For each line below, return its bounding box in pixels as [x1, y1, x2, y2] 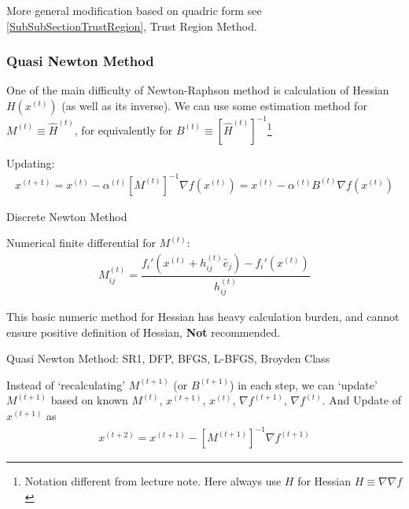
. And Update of [322, 392, 401, 408]
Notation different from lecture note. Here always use [24, 473, 282, 489]
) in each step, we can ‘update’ [230, 376, 378, 393]
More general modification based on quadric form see [6, 2, 262, 18]
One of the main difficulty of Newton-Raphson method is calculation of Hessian [6, 82, 389, 98]
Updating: [6, 154, 55, 171]
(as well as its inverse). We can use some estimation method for [61, 98, 367, 113]
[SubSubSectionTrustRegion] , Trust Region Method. [6, 17, 257, 34]
